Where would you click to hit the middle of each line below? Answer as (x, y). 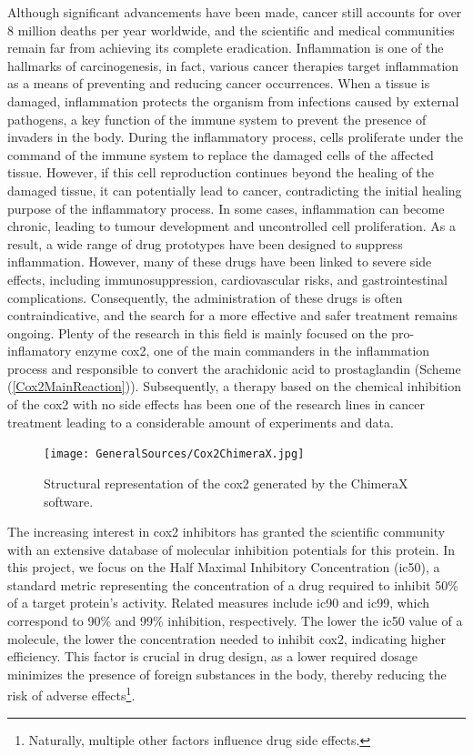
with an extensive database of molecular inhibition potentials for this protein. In (231, 549)
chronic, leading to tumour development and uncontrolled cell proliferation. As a (232, 226)
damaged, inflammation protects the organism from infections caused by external (233, 101)
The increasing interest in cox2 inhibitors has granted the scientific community (226, 532)
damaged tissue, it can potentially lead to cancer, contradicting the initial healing (235, 190)
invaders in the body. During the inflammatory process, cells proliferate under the (235, 137)
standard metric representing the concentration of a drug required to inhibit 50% (233, 584)
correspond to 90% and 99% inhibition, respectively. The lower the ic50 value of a (235, 621)
